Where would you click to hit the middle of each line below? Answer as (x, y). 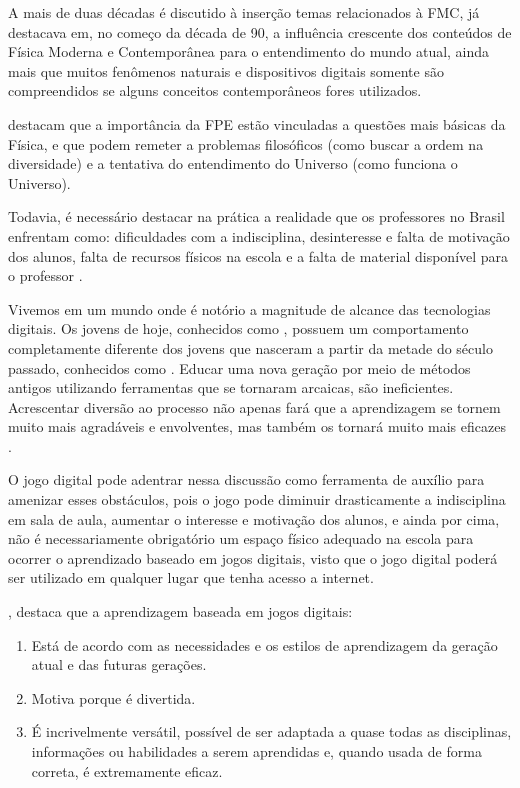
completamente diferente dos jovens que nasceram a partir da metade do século (250, 347)
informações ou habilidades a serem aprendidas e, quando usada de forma (256, 751)
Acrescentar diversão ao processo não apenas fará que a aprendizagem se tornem (254, 406)
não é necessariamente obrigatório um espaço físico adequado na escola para (241, 538)
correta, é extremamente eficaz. (127, 770)
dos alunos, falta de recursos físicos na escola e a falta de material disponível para (258, 255)
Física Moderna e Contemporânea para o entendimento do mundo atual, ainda (249, 51)
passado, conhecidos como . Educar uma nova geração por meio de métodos (239, 367)
